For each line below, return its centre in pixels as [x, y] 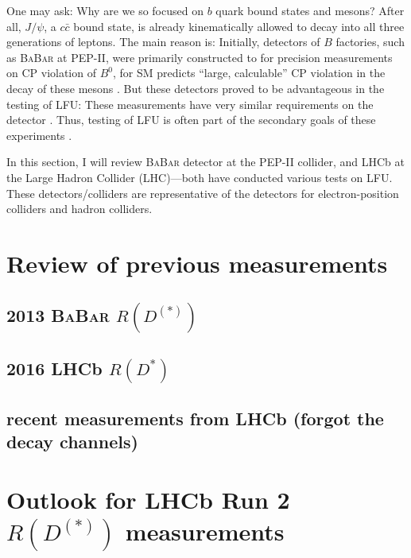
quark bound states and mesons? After [310, 10]
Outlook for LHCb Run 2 [148, 500]
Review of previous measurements [197, 263]
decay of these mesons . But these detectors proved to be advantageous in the [196, 88]
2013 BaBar [58, 315]
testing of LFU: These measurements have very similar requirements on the [190, 104]
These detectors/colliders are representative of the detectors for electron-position [203, 193]
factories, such [370, 42]
